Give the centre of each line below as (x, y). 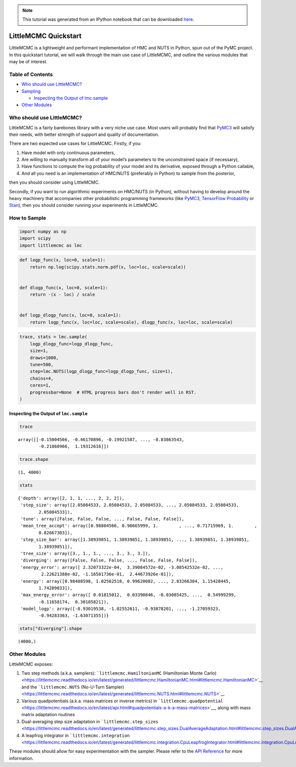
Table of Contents (31, 74)
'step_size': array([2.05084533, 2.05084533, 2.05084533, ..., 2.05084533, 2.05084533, (130, 505)
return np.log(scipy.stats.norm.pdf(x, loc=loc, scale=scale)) (108, 267)
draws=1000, (44, 358)
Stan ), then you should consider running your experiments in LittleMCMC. (84, 205)
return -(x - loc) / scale (63, 295)
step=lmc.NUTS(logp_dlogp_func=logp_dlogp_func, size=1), (101, 371)
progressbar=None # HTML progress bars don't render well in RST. (113, 392)
